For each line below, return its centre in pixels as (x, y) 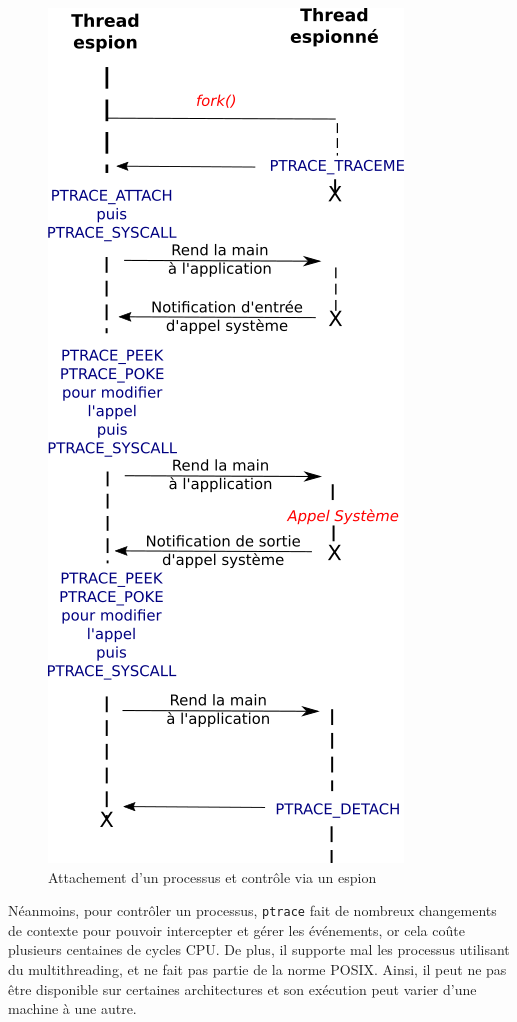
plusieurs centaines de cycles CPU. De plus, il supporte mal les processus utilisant (259, 949)
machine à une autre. (72, 1008)
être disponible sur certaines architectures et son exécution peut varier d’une (242, 988)
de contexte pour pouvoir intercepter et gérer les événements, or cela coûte (236, 929)
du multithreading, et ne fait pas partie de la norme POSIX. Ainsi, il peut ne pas (257, 969)
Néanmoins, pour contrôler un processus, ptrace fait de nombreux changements (252, 910)
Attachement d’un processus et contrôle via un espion (212, 876)
